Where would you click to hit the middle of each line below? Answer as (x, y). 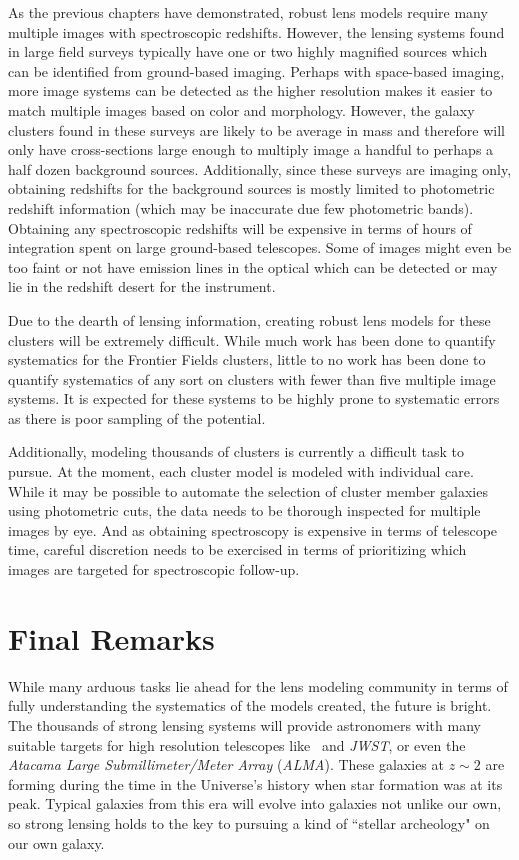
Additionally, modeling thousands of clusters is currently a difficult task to (236, 451)
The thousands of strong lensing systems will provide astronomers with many (244, 724)
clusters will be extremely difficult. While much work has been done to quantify (252, 339)
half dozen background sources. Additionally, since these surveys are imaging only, (260, 168)
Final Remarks (111, 637)
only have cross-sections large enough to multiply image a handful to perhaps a (251, 149)
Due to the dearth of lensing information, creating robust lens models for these (249, 319)
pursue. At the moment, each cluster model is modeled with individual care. (241, 471)
